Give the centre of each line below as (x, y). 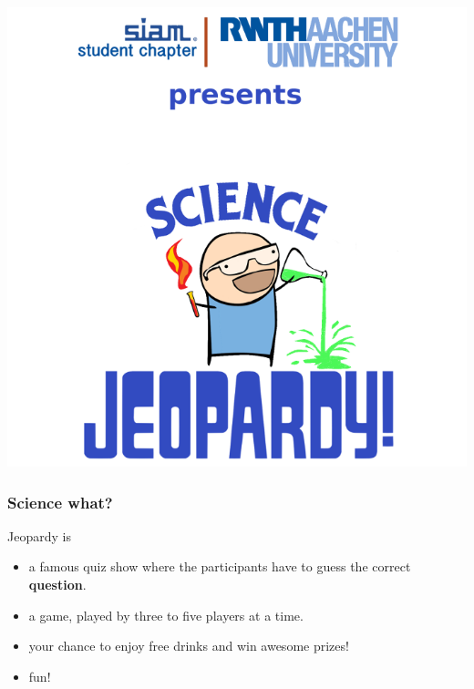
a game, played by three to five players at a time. (166, 615)
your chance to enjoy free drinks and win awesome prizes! (189, 646)
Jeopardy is (39, 535)
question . (57, 584)
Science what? (60, 502)
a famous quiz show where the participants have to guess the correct (220, 566)
